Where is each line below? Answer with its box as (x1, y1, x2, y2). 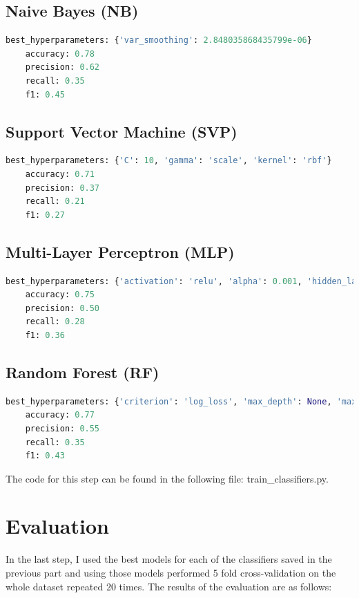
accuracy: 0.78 (25, 48, 95, 59)
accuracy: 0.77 (25, 410, 95, 420)
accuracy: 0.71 (25, 169, 95, 179)
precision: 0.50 (25, 303, 100, 313)
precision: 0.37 (25, 183, 100, 193)
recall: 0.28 (25, 317, 85, 327)
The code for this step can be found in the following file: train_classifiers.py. (6, 471, 329, 485)
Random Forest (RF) (6, 361, 159, 382)
